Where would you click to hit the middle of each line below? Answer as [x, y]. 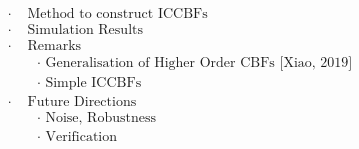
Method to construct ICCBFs [117, 14]
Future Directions [82, 102]
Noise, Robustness [100, 118]
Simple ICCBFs [93, 83]
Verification [81, 137]
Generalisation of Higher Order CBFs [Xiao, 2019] [199, 63]
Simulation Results [85, 30]
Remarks [54, 46]
